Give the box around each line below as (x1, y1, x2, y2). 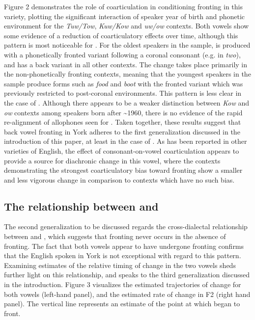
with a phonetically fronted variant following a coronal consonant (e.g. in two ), (4, 49, 241, 59)
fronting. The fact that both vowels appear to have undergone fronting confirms (4, 240, 244, 251)
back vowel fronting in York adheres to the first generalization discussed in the (4, 126, 240, 136)
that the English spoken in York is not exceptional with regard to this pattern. (4, 250, 241, 261)
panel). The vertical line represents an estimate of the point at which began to (4, 298, 240, 309)
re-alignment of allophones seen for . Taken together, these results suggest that (4, 117, 241, 127)
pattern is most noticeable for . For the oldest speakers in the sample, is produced (4, 40, 251, 50)
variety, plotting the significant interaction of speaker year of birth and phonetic (4, 11, 245, 21)
